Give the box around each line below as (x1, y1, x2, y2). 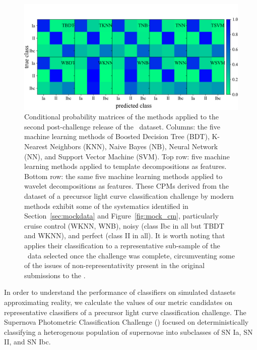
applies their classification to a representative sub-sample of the (24, 240, 220, 250)
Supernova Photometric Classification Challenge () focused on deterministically (4, 317, 249, 327)
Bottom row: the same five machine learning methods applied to (24, 170, 223, 181)
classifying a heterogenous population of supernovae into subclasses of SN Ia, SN (4, 326, 253, 337)
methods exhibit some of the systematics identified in (24, 200, 188, 211)
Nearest (24, 141, 48, 152)
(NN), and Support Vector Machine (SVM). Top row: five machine (24, 151, 230, 161)
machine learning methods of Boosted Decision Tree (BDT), (24, 131, 210, 142)
